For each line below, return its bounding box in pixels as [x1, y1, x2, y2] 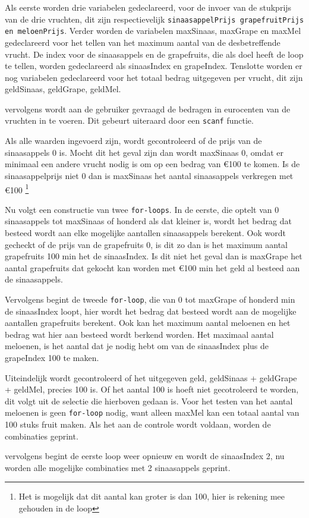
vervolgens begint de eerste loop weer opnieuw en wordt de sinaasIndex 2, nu [5, 450, 285, 462]
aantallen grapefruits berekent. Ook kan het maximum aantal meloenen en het [5, 316, 291, 329]
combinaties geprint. [5, 429, 78, 442]
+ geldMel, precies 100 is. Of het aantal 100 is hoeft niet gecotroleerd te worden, [5, 383, 299, 395]
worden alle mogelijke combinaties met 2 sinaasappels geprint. [5, 461, 231, 473]
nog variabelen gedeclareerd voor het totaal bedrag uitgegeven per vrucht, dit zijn [5, 71, 303, 83]
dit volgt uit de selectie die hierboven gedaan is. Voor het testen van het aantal [5, 394, 293, 407]
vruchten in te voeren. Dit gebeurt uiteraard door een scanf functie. [5, 114, 254, 127]
